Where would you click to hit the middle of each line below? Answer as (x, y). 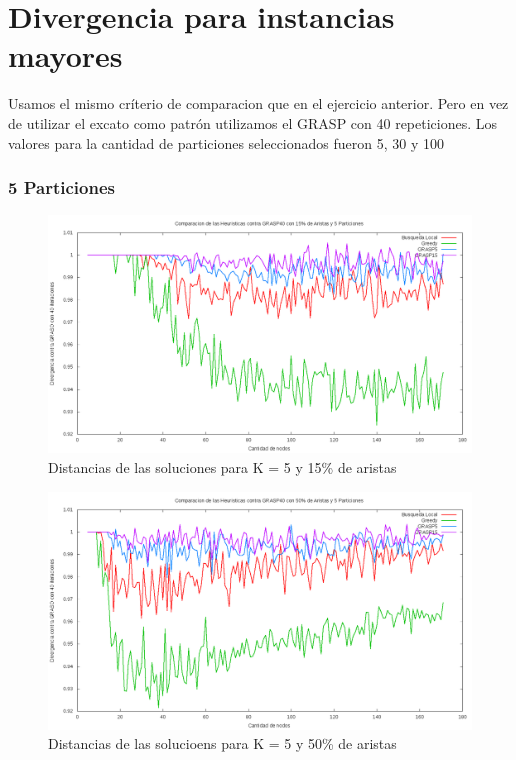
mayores (65, 55)
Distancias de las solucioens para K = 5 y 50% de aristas (222, 743)
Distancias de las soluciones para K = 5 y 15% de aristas (222, 466)
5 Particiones (61, 187)
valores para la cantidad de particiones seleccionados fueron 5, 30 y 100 (226, 142)
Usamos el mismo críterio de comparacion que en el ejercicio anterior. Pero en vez (258, 103)
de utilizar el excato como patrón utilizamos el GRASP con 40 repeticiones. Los (253, 122)
